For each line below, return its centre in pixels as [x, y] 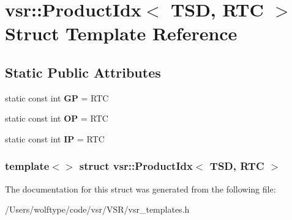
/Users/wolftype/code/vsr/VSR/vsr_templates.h [97, 209]
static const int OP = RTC [57, 118]
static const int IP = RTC [55, 138]
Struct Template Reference [121, 33]
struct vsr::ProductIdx [136, 166]
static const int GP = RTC [57, 97]
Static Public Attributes [83, 72]
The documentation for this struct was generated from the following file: [140, 189]
